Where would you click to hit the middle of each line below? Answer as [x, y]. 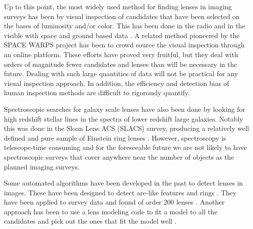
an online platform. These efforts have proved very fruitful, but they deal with [121, 54]
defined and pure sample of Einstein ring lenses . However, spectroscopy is [115, 137]
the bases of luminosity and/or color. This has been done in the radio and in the [125, 26]
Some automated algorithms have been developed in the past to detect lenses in [124, 183]
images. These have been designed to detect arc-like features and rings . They [120, 192]
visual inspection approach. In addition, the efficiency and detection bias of [116, 83]
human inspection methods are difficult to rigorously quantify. [97, 93]
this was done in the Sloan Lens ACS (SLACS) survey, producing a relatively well [126, 128]
